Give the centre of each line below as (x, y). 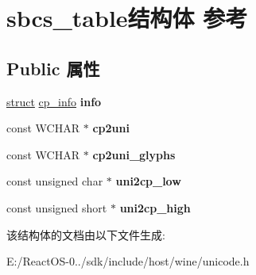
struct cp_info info (54, 101)
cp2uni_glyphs (134, 154)
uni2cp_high (155, 207)
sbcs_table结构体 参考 (127, 18)
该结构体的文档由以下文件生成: (86, 234)
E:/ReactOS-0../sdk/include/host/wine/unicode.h (128, 261)
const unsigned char (55, 181)
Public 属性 (53, 68)
